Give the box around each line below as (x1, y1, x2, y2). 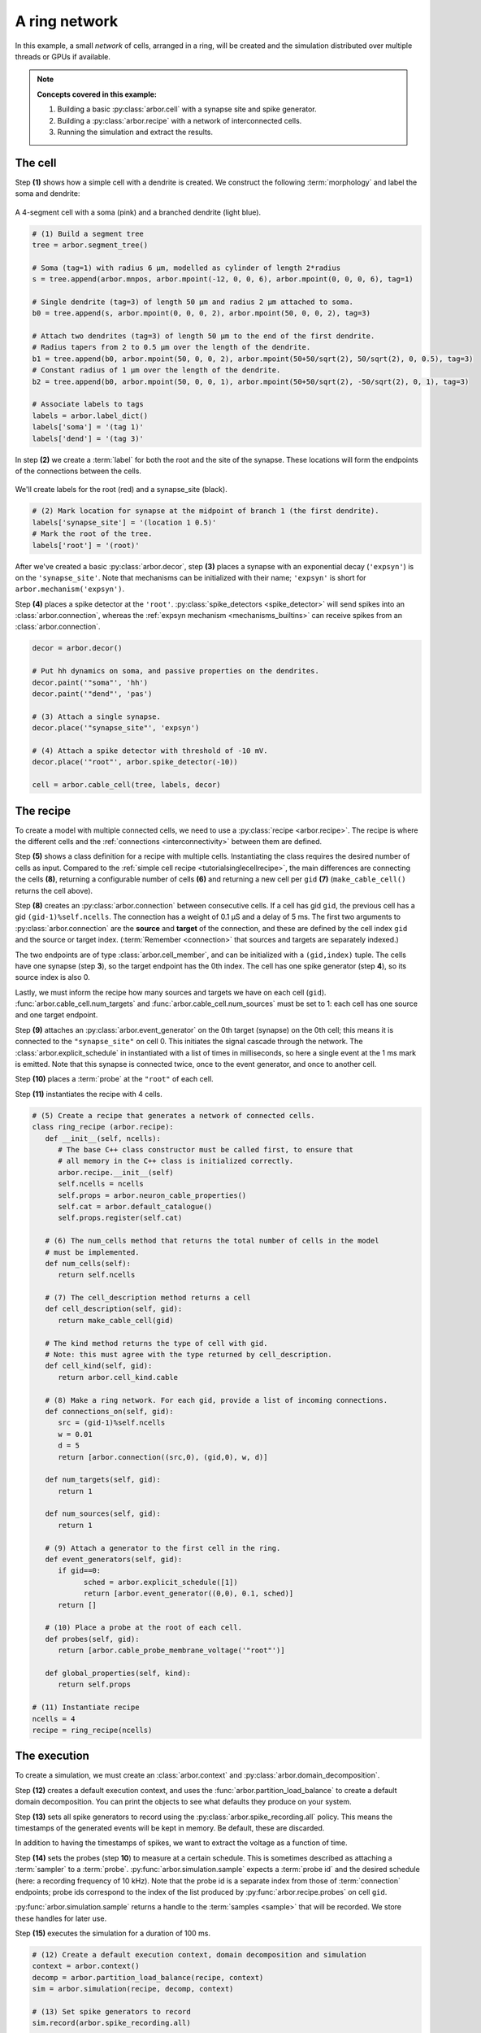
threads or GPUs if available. (15, 51, 111, 61)
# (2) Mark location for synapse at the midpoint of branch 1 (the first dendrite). (32, 507, 379, 516)
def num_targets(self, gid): (45, 1475, 162, 1484)
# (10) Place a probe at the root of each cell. (45, 1623, 243, 1632)
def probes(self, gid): (45, 1635, 140, 1643)
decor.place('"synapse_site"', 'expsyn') (32, 724, 200, 733)
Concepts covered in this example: (37, 89, 158, 99)
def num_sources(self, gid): (45, 1509, 162, 1518)
